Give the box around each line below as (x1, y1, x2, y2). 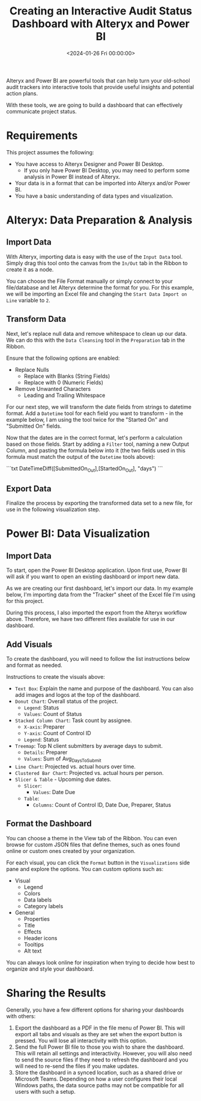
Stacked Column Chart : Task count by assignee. (14, 717, 132, 724)
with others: (6, 1012, 36, 1019)
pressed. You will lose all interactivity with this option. (14, 1037, 148, 1044)
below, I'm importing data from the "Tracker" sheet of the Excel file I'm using (6, 591, 196, 598)
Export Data (6, 484, 52, 494)
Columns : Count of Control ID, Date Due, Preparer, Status (32, 801, 172, 808)
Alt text (23, 947, 42, 954)
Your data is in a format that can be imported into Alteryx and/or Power (14, 179, 190, 187)
